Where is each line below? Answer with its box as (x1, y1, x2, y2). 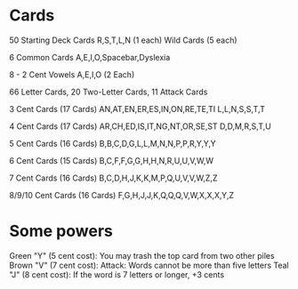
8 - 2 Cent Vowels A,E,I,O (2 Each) (9, 68, 135, 80)
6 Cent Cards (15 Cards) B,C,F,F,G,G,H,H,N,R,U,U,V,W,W (9, 155, 214, 165)
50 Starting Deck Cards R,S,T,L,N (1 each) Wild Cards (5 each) (9, 35, 238, 45)
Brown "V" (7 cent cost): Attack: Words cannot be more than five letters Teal (9, 260, 289, 270)
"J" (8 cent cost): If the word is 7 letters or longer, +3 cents (9, 269, 225, 280)
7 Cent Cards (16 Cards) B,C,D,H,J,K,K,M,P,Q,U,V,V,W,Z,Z (9, 173, 218, 183)
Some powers (9, 221, 113, 241)
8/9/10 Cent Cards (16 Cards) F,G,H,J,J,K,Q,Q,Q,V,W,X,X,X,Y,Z (9, 189, 234, 200)
